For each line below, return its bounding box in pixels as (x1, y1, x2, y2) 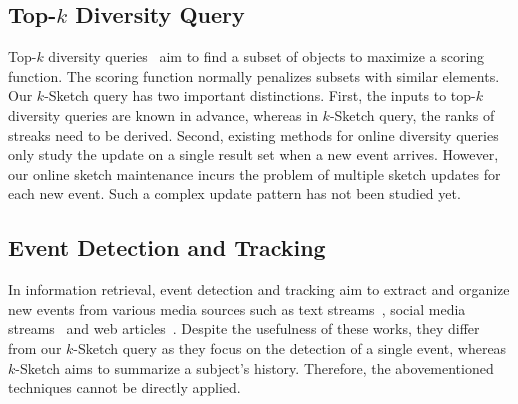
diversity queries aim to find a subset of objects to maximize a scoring (48, 46, 485, 67)
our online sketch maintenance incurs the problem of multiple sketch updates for (8, 163, 501, 184)
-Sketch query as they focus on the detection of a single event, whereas (73, 337, 507, 358)
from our (8, 337, 62, 358)
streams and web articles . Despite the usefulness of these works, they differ (8, 318, 480, 339)
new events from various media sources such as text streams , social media (8, 298, 466, 319)
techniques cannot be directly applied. (8, 377, 241, 398)
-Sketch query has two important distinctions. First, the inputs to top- (44, 85, 476, 106)
